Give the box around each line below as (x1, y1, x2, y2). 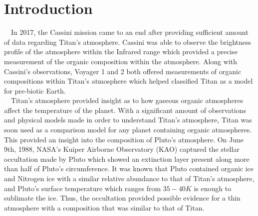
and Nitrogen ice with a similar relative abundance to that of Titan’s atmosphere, (4, 173, 255, 184)
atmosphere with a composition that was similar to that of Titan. (4, 202, 205, 213)
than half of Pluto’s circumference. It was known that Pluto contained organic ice (4, 163, 254, 174)
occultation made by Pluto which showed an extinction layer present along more (4, 153, 250, 164)
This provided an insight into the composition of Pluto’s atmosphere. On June (4, 134, 244, 144)
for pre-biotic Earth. (4, 85, 66, 96)
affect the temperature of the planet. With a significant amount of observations (4, 105, 246, 115)
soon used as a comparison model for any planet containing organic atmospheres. (4, 124, 252, 135)
